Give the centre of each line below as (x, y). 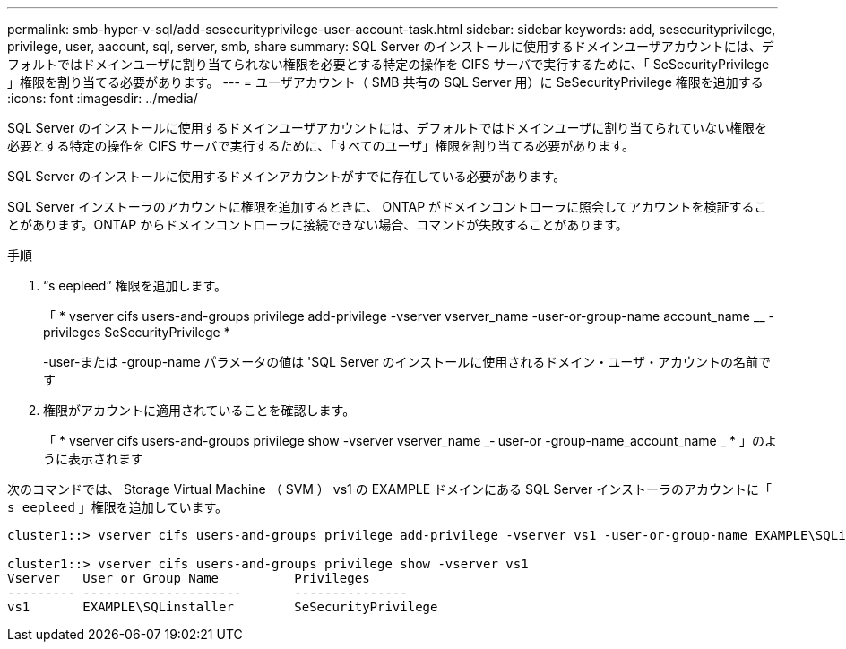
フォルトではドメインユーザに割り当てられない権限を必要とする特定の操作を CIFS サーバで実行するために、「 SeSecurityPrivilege (388, 64)
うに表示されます (93, 459)
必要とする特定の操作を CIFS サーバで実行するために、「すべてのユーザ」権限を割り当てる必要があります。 (321, 146)
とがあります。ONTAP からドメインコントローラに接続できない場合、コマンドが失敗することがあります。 (318, 225)
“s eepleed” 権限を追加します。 (135, 286)
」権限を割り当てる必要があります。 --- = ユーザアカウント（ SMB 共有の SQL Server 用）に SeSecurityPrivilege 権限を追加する (385, 82)
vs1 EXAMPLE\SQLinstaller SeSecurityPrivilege (223, 607)
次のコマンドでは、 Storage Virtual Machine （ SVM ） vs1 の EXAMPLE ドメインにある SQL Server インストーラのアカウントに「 (389, 489)
